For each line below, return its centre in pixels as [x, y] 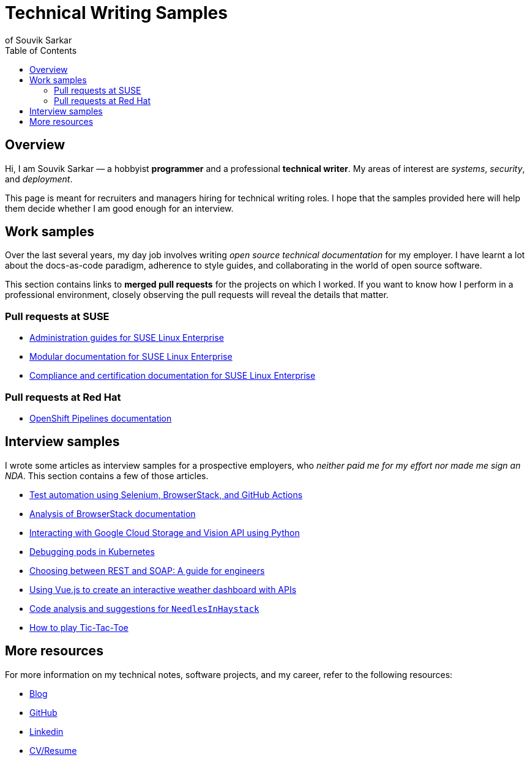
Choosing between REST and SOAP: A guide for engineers [147, 570]
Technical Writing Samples [116, 13]
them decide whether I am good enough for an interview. [119, 208]
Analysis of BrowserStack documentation [113, 513]
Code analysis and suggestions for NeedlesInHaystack [144, 608]
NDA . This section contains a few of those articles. [107, 475]
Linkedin [47, 731]
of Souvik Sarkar [39, 40]
